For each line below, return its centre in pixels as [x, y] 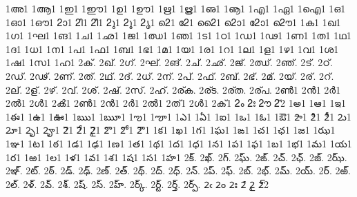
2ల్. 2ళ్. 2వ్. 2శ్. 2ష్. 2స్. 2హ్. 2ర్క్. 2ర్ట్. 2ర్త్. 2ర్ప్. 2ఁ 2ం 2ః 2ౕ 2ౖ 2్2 [137, 184]
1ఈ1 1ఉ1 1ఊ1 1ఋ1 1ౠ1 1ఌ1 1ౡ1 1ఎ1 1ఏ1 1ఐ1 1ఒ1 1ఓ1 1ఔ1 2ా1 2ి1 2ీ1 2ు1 [178, 116]
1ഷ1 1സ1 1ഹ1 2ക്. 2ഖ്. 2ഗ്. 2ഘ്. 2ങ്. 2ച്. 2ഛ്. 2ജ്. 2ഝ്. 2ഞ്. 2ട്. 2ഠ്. [169, 62]
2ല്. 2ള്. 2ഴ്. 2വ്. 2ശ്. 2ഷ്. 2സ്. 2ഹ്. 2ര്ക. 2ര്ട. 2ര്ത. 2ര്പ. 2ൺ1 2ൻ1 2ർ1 [173, 89]
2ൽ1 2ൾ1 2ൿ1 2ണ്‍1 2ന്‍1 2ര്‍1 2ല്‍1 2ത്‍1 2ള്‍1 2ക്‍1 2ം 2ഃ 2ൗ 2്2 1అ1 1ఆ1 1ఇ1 [176, 103]
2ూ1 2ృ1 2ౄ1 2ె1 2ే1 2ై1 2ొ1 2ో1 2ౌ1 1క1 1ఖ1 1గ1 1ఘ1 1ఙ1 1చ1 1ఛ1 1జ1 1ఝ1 [171, 130]
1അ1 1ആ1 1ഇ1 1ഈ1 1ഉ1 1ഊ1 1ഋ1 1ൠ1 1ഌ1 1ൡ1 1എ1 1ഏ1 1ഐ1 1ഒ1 [176, 8]
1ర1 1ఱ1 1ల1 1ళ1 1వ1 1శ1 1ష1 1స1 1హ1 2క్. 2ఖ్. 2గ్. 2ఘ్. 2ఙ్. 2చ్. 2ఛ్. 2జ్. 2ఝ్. [176, 157]
